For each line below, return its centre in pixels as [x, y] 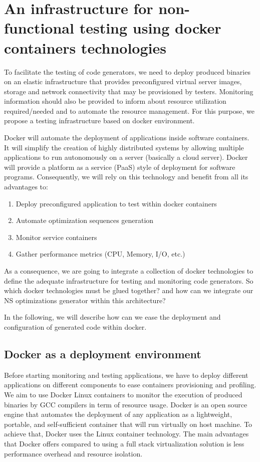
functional [39, 28]
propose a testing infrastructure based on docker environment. [99, 121]
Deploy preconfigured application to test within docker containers [116, 203]
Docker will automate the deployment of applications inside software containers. [127, 138]
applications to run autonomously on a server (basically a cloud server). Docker [126, 157]
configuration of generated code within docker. [75, 326]
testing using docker [150, 28]
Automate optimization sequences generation [85, 220]
